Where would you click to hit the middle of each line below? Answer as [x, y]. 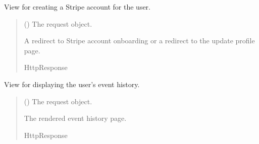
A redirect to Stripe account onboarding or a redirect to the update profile [139, 41]
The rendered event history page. [75, 118]
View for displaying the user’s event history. [72, 84]
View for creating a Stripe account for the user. [77, 7]
